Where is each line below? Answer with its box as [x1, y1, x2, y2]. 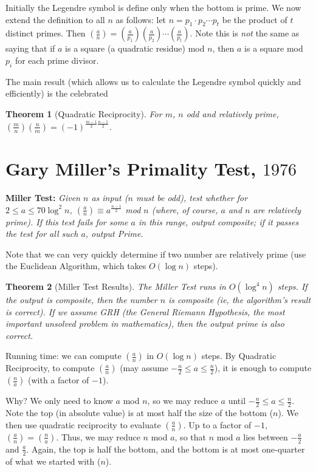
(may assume [120, 361, 168, 374]
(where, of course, [151, 203, 218, 216]
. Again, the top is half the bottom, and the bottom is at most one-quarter [26, 442, 305, 455]
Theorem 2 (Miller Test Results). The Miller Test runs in [5, 280, 226, 293]
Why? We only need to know [5, 394, 113, 407]
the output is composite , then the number [5, 293, 157, 306]
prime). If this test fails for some [5, 215, 128, 228]
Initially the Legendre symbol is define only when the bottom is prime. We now [5, 1, 301, 13]
